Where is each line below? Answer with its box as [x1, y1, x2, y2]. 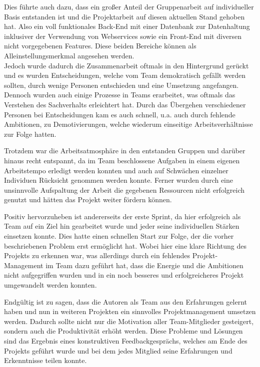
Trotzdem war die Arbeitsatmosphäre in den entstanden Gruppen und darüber [4, 145, 245, 156]
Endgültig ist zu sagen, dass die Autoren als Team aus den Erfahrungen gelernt [4, 296, 247, 307]
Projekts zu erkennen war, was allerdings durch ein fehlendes [4, 250, 190, 261]
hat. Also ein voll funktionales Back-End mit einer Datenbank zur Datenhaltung [4, 21, 250, 31]
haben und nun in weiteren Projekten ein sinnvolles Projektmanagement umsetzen [4, 306, 256, 317]
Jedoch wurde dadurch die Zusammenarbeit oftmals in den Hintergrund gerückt [4, 60, 249, 70]
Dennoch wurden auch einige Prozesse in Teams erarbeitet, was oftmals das [4, 89, 235, 100]
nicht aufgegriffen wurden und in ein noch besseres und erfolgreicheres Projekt [4, 270, 244, 280]
